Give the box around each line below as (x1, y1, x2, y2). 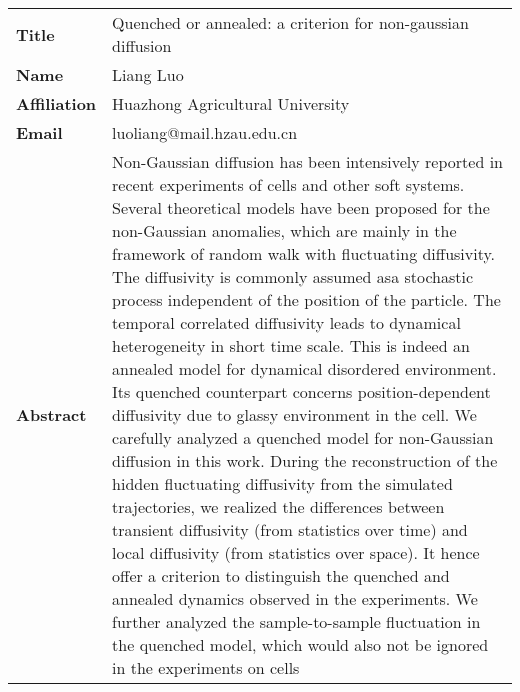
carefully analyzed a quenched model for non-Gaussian (112, 426, 494, 449)
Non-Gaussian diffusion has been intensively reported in (112, 150, 503, 173)
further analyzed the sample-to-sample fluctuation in (112, 610, 481, 633)
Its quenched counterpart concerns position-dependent (112, 380, 491, 403)
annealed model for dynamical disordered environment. (112, 357, 497, 380)
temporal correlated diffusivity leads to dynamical (112, 311, 461, 334)
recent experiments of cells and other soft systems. (112, 173, 465, 196)
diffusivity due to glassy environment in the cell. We (112, 403, 477, 426)
